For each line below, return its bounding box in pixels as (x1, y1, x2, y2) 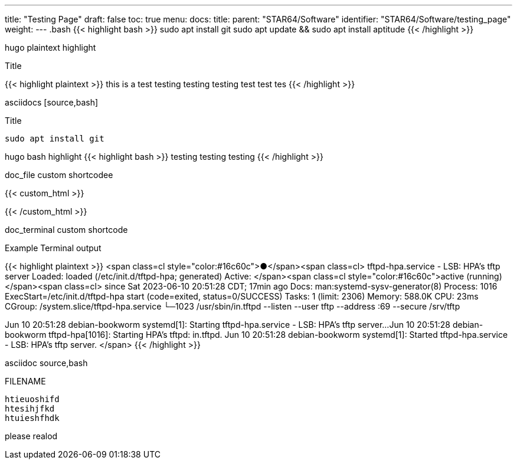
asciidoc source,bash (5, 358, 88, 368)
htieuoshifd (5, 394, 60, 404)
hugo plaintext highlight (5, 42, 96, 52)
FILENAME (5, 376, 46, 386)
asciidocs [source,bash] (5, 97, 99, 107)
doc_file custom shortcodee (5, 170, 113, 180)
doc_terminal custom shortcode (5, 225, 128, 235)
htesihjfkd (5, 404, 55, 413)
